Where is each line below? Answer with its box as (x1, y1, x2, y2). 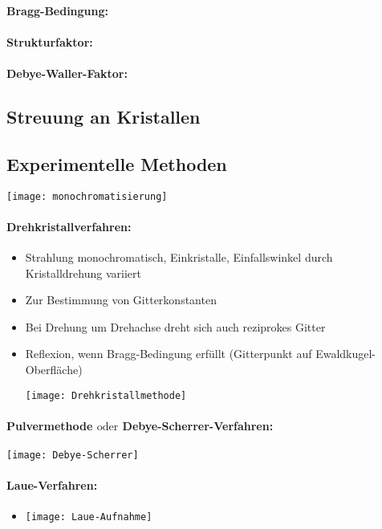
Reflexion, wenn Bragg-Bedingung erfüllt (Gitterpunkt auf (25, 345, 312, 362)
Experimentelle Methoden (6, 151, 227, 176)
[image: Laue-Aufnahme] (25, 511, 152, 523)
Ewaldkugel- (315, 345, 376, 362)
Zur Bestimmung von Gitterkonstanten (25, 291, 217, 308)
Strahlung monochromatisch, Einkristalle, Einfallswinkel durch (25, 249, 333, 265)
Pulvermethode (6, 417, 93, 433)
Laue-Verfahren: (6, 477, 98, 494)
